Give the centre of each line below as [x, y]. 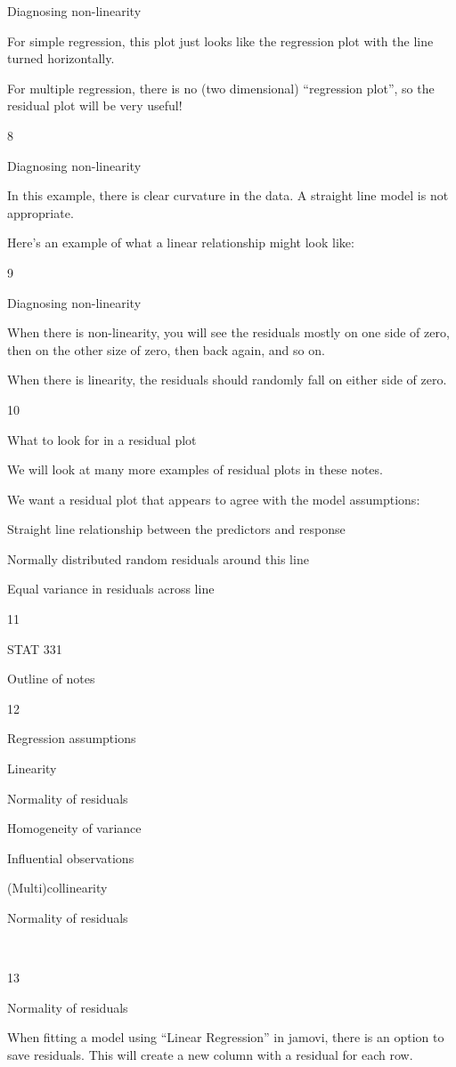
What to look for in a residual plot [102, 439]
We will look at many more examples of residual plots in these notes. [195, 469]
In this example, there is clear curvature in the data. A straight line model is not [228, 195]
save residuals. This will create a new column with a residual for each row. [210, 1054]
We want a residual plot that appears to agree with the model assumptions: [214, 499]
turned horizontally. [61, 58]
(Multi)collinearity [57, 888]
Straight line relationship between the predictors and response [176, 529]
